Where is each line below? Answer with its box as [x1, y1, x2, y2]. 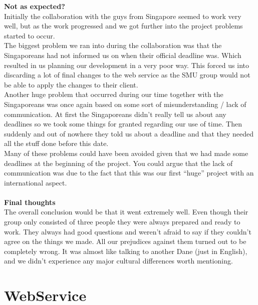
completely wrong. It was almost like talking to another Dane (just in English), [4, 245, 247, 256]
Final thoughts [4, 196, 56, 207]
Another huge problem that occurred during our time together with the [4, 89, 223, 99]
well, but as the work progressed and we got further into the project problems [4, 20, 243, 31]
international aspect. [4, 177, 67, 187]
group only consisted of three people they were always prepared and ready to [4, 216, 240, 227]
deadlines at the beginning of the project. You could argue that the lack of [4, 157, 233, 168]
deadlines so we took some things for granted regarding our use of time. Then [4, 118, 242, 129]
